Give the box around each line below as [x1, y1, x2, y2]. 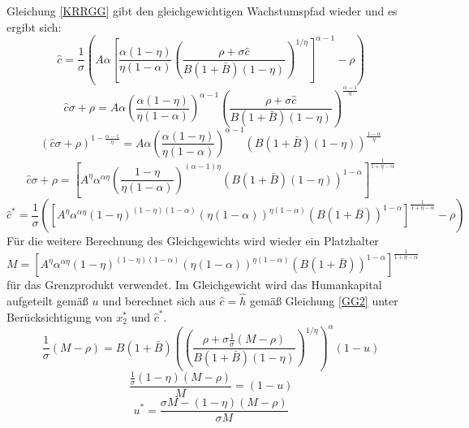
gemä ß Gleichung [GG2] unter [250, 292, 398, 309]
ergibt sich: [6, 18, 62, 35]
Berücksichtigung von [6, 308, 113, 325]
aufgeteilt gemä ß [6, 292, 88, 309]
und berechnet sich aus [102, 292, 216, 309]
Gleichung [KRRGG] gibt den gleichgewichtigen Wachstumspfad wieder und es [6, 2, 398, 19]
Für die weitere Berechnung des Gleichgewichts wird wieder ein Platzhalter [6, 232, 379, 249]
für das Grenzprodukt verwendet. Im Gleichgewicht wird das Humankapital [6, 276, 382, 293]
